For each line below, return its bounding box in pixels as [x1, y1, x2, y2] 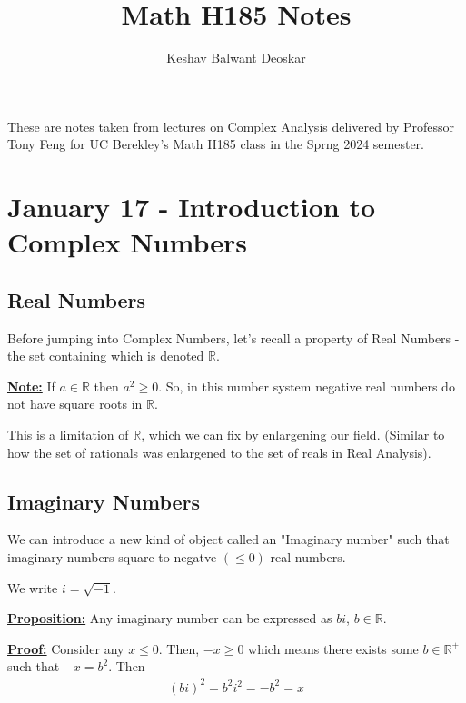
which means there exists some [248, 639, 419, 658]
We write [7, 578, 58, 597]
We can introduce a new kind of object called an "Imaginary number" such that [7, 530, 450, 549]
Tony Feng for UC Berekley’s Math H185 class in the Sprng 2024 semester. [7, 134, 425, 153]
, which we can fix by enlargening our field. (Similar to [141, 425, 445, 444]
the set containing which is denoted [7, 346, 204, 365]
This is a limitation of [7, 425, 129, 444]
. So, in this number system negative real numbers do [158, 376, 455, 395]
